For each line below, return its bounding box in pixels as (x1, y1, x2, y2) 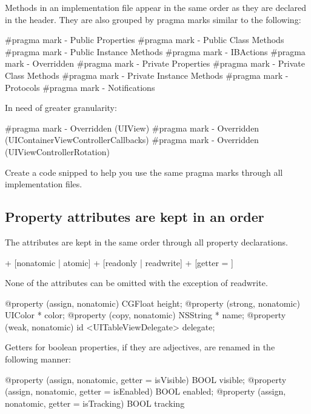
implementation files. (5, 178, 82, 190)
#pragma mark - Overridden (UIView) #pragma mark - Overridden (5, 121, 259, 134)
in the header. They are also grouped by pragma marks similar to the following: (5, 13, 301, 25)
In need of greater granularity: (5, 101, 117, 114)
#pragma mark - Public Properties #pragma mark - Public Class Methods (5, 33, 284, 46)
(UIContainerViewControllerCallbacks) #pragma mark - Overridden (5, 133, 259, 146)
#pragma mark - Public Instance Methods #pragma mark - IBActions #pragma (5, 45, 306, 58)
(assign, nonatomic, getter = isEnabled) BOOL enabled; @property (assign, (5, 385, 286, 398)
